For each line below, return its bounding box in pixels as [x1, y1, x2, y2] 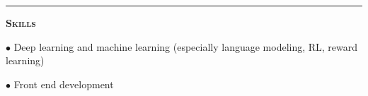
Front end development [13, 76, 114, 91]
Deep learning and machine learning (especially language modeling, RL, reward [13, 39, 358, 54]
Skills [6, 16, 36, 30]
